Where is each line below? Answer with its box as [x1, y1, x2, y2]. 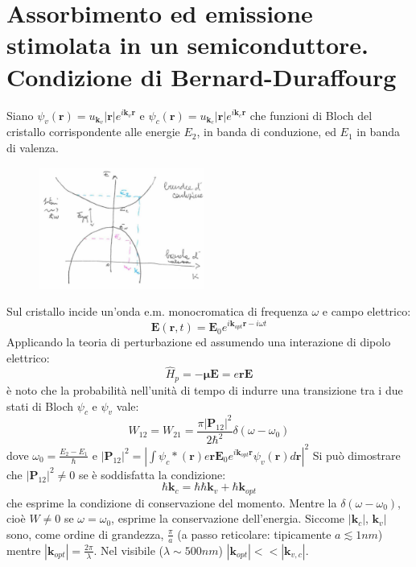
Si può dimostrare [312, 446, 401, 463]
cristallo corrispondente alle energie [6, 123, 180, 140]
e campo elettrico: [322, 303, 411, 320]
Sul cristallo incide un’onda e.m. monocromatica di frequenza [6, 303, 308, 320]
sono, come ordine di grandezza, [6, 525, 164, 542]
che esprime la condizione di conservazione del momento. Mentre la [6, 494, 337, 511]
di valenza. [6, 139, 59, 155]
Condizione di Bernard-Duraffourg [6, 60, 397, 93]
